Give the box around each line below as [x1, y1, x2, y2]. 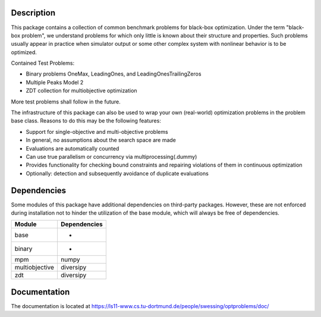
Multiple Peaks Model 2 [26, 79, 84, 86]
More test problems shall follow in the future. [11, 98, 121, 105]
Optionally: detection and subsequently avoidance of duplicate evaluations [26, 170, 209, 177]
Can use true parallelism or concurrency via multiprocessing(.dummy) [26, 153, 197, 160]
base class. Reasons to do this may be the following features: [11, 117, 162, 124]
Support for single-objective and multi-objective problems [26, 128, 169, 135]
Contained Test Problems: [11, 59, 74, 67]
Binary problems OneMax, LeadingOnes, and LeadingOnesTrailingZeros [26, 70, 202, 77]
